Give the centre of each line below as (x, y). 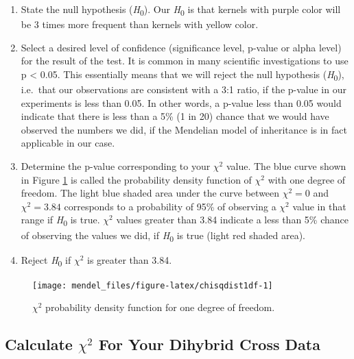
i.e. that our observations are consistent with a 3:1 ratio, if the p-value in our (184, 89)
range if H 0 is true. (60, 221)
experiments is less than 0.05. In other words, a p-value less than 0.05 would (181, 102)
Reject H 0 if (46, 260)
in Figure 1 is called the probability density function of (136, 179)
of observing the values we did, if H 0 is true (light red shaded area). (163, 236)
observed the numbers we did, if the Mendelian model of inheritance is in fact (184, 129)
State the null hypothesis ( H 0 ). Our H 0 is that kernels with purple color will (181, 10)
